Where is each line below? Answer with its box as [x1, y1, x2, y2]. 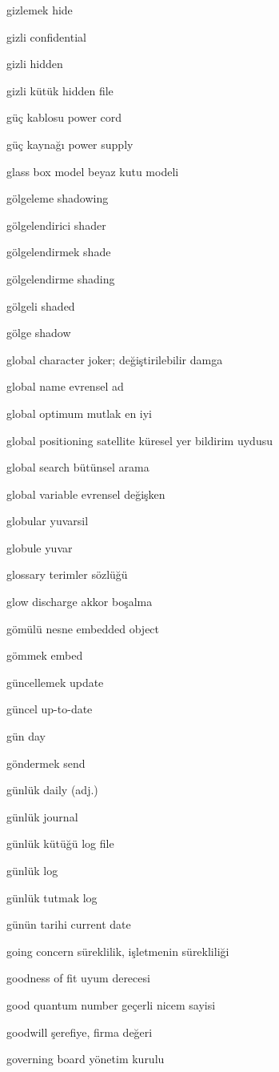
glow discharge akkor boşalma [6, 593, 153, 610]
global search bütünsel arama [6, 459, 149, 476]
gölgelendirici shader [6, 216, 106, 233]
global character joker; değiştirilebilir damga [6, 351, 223, 367]
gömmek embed [6, 647, 83, 664]
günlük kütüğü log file [6, 835, 114, 852]
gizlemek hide [6, 2, 73, 18]
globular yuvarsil [6, 512, 89, 529]
